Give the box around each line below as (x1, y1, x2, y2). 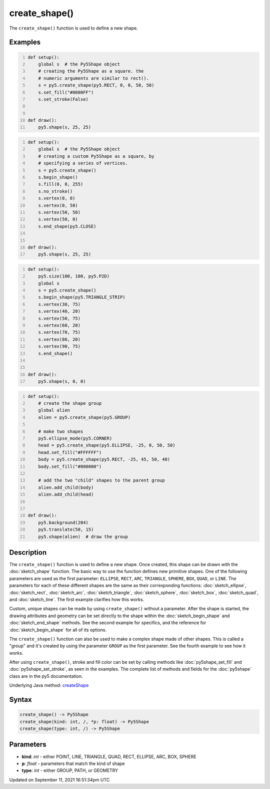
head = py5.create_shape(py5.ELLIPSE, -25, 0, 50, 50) (38, 442, 175, 448)
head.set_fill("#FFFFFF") (38, 449, 102, 455)
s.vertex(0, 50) (38, 202, 78, 208)
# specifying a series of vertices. (38, 160, 128, 166)
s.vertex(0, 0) (38, 195, 75, 201)
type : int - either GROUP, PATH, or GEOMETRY (21, 767, 118, 773)
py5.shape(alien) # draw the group (38, 534, 128, 540)
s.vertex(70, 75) (38, 330, 81, 335)
